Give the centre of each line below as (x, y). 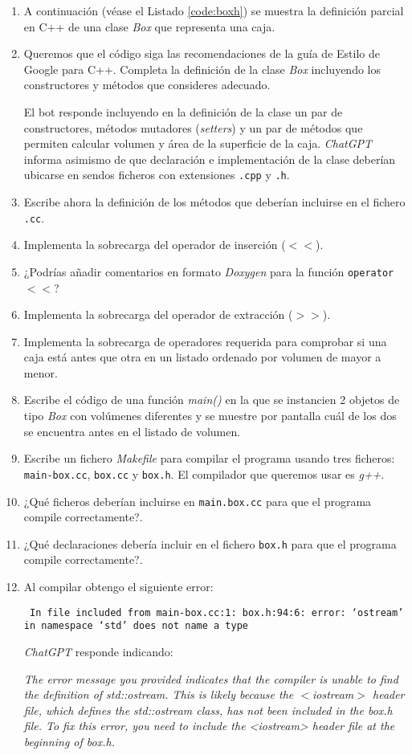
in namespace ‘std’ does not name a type (136, 626)
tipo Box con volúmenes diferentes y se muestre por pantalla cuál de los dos (210, 416)
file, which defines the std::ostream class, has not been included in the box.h (208, 710)
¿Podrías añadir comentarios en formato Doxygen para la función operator (209, 271)
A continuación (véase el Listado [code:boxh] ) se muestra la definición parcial (214, 10)
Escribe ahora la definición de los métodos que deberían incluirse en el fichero (214, 202)
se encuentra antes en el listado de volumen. (132, 431)
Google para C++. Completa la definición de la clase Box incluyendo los (202, 69)
